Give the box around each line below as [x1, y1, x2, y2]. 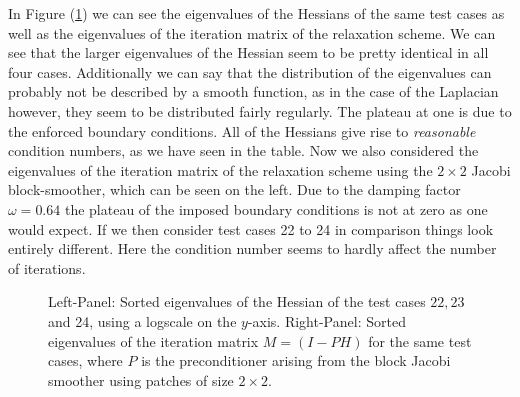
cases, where [48, 350, 123, 371]
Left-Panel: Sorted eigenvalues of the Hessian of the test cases [48, 291, 426, 312]
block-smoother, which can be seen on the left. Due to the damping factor [8, 179, 461, 200]
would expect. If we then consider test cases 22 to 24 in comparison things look [8, 218, 494, 239]
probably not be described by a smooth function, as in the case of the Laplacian [8, 81, 499, 102]
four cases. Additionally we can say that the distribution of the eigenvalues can [8, 61, 492, 82]
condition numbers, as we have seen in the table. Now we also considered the [8, 140, 479, 161]
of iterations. [8, 257, 86, 278]
